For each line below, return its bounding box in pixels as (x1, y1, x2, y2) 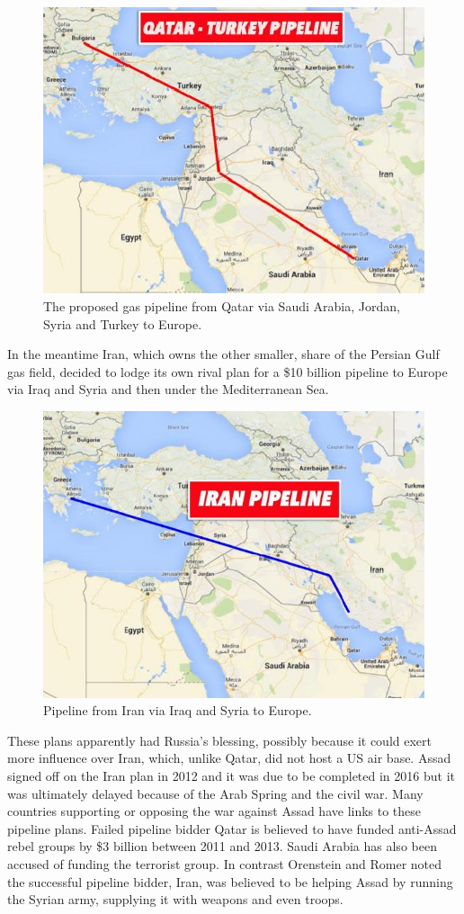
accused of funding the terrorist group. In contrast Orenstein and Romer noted (7, 855, 442, 874)
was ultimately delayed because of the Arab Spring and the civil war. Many (7, 784, 424, 802)
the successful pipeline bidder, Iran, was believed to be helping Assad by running (7, 872, 453, 891)
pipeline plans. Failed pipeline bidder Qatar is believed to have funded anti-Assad (7, 819, 457, 838)
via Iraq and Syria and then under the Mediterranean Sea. (7, 380, 329, 399)
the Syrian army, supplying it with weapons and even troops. (7, 890, 344, 909)
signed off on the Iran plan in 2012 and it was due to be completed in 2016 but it (7, 766, 455, 785)
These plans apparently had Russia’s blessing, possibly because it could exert (7, 730, 432, 749)
